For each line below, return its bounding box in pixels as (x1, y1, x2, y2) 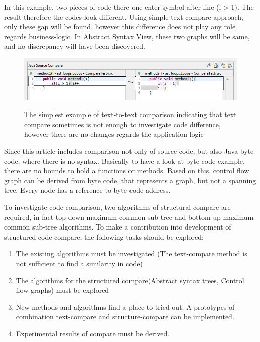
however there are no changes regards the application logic (24, 129, 204, 139)
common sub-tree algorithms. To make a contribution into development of (4, 221, 231, 232)
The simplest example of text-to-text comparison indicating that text (24, 109, 237, 120)
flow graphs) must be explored (16, 285, 109, 295)
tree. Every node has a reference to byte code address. (4, 185, 171, 195)
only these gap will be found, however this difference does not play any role (4, 21, 236, 32)
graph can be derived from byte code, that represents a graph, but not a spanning (4, 175, 256, 185)
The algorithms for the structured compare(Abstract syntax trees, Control (16, 275, 244, 285)
